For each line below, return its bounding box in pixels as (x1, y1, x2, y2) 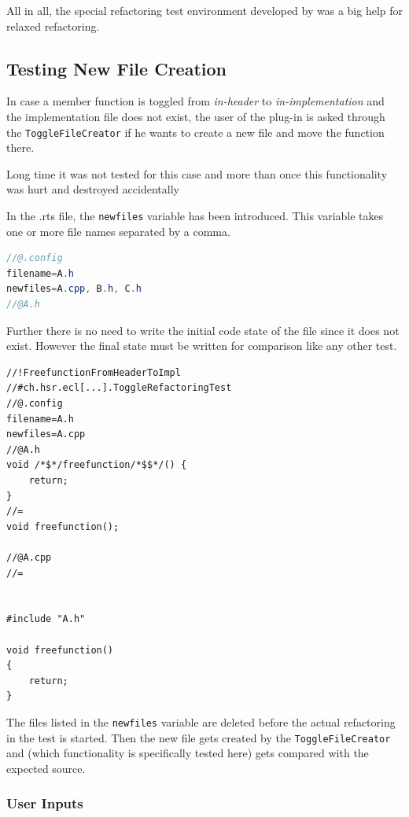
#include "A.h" (6, 613, 86, 625)
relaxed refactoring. (6, 17, 100, 34)
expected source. (6, 760, 86, 776)
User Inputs (6, 793, 83, 813)
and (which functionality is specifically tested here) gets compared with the (6, 745, 369, 761)
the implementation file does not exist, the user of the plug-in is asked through (6, 108, 385, 124)
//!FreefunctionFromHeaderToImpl (6, 366, 181, 378)
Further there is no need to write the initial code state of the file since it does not (6, 322, 400, 338)
